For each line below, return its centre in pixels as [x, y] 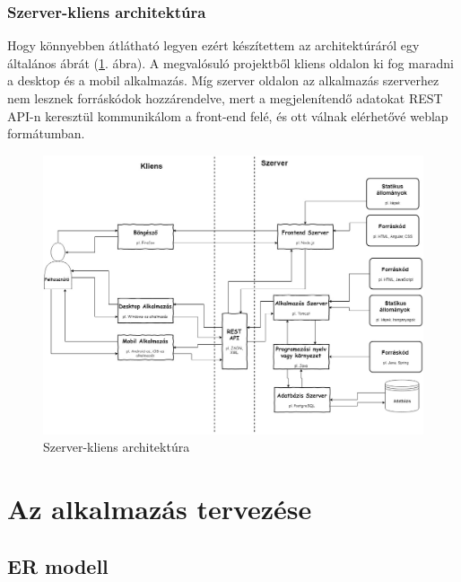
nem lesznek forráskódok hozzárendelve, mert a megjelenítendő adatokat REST [225, 98]
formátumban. [46, 133]
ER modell [58, 565]
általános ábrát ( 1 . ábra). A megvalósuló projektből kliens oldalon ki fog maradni [230, 62]
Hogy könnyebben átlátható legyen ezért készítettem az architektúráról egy [213, 45]
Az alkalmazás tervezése [160, 509]
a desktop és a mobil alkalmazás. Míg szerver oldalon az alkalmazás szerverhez [223, 80]
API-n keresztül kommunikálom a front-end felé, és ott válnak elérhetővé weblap [228, 115]
